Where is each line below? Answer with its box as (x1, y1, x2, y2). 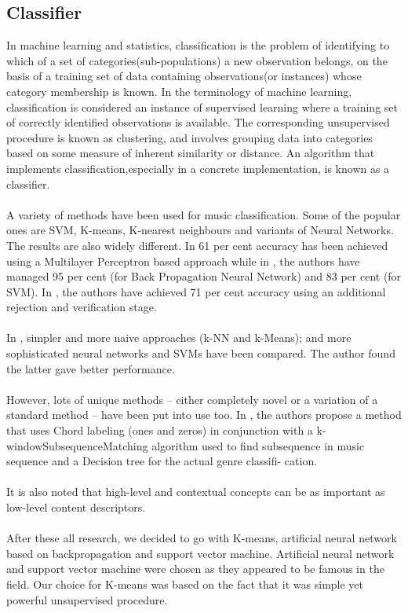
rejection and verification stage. (6, 299, 157, 315)
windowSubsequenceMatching (6, 437, 148, 453)
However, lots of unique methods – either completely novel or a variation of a (6, 391, 378, 407)
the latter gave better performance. (6, 360, 175, 376)
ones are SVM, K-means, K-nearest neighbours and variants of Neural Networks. (6, 222, 394, 238)
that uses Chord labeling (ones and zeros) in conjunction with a (6, 422, 313, 439)
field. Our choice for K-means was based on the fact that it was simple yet (6, 575, 364, 592)
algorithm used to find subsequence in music (151, 437, 365, 453)
